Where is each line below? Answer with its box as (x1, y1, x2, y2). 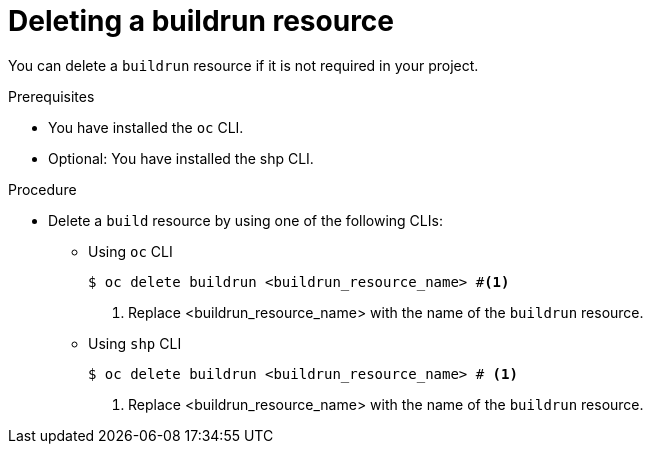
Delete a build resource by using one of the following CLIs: (48, 211, 443, 229)
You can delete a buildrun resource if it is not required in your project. (8, 56, 479, 74)
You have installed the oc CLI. (48, 118, 244, 136)
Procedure (8, 180, 77, 198)
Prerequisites (8, 87, 95, 105)
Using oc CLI (88, 242, 173, 260)
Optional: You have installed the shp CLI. (48, 149, 314, 167)
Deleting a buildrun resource (8, 4, 395, 38)
